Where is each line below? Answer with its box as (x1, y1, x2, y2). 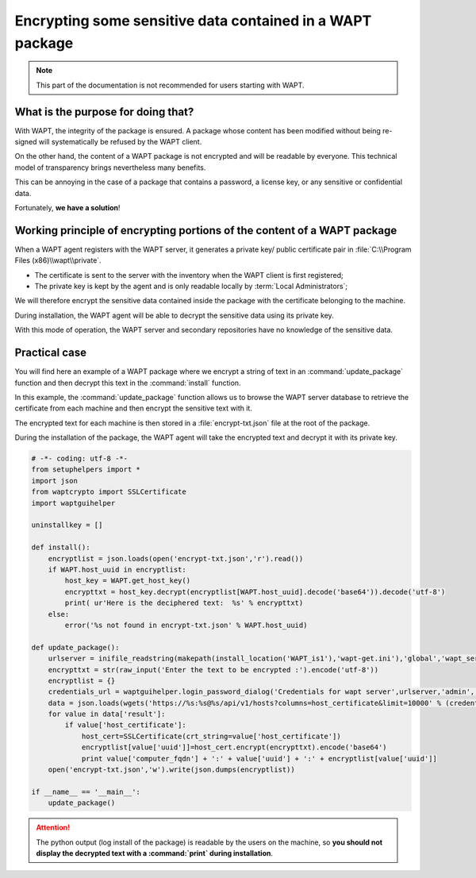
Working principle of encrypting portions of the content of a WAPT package (14, 223, 397, 237)
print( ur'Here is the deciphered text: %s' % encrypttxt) (64, 599, 304, 607)
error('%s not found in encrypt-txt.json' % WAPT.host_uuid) (64, 620, 308, 630)
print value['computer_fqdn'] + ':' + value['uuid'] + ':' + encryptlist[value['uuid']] (81, 754, 438, 763)
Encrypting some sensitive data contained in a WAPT (14, 12, 372, 29)
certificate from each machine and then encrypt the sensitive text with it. (14, 403, 253, 413)
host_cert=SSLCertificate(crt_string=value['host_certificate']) (81, 731, 341, 741)
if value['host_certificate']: (64, 721, 186, 730)
